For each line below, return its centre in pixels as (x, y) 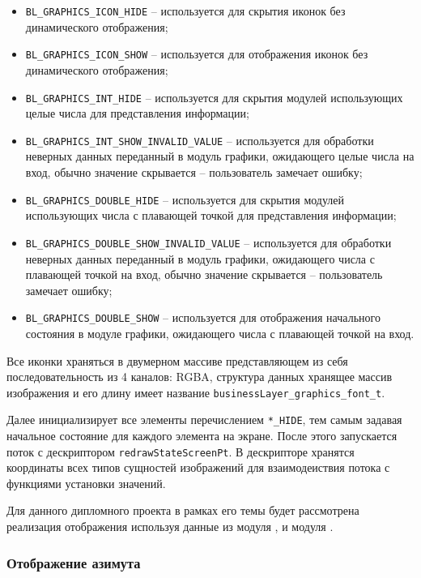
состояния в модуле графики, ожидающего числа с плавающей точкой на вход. (220, 333)
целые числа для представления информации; (137, 113)
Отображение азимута (74, 562)
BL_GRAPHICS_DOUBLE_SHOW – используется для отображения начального (203, 317)
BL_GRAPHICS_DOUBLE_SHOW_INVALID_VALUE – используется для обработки (208, 242)
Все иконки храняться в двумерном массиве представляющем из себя (177, 360)
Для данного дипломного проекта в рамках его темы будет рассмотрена (183, 510)
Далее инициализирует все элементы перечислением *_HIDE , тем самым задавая (204, 420)
